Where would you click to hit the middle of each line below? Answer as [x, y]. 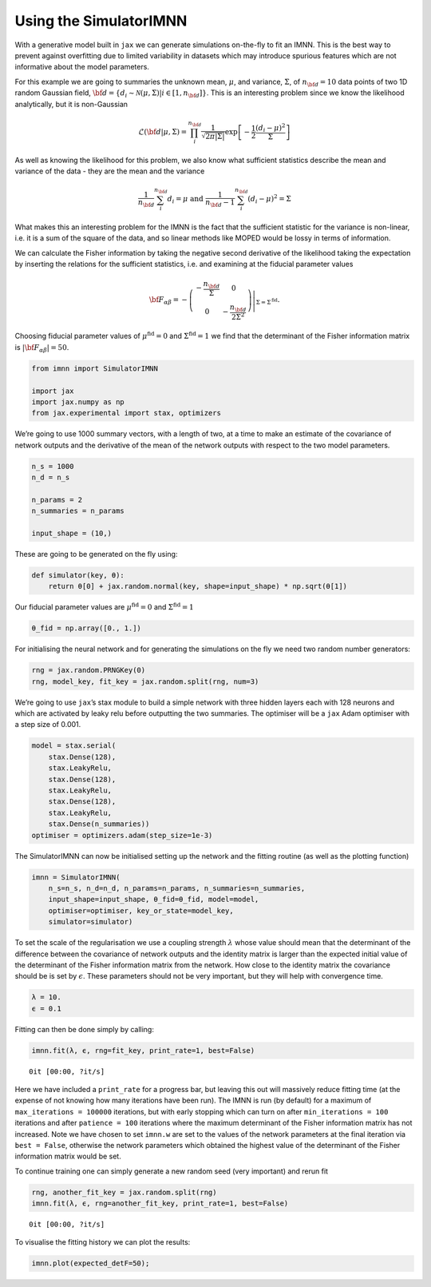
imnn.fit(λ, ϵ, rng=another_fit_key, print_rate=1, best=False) [160, 1204]
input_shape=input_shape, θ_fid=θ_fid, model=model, [154, 900]
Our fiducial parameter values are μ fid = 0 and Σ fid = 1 [105, 607]
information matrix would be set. [68, 1156]
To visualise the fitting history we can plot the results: [103, 1242]
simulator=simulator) [91, 922]
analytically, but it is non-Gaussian [71, 104]
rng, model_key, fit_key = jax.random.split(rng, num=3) [145, 681]
